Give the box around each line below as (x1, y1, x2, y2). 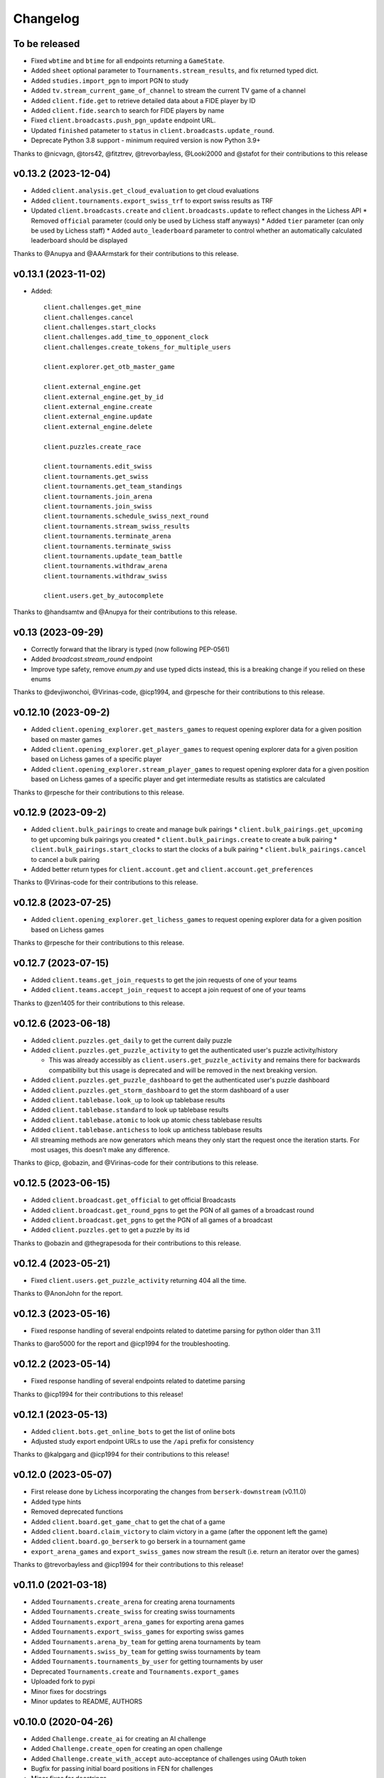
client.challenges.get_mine (43, 303, 142, 312)
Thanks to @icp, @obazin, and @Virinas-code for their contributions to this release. (13, 1159, 259, 1167)
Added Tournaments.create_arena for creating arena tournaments (31, 1597, 235, 1606)
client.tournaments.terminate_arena (43, 532, 171, 541)
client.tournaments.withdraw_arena (43, 562, 168, 570)
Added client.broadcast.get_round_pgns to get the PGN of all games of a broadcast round (31, 1205, 314, 1214)
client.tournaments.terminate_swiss (43, 542, 171, 550)
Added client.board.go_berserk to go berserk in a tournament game (31, 1537, 245, 1546)
